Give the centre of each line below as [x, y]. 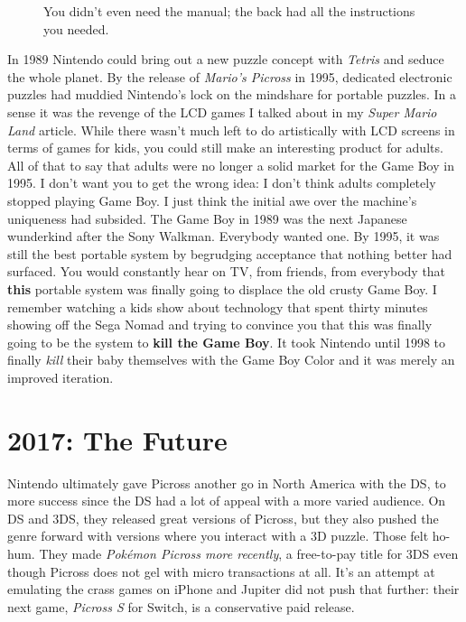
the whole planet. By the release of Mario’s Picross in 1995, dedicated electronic [230, 76]
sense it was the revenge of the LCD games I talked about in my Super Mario [222, 111]
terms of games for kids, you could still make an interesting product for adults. [225, 148]
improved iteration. [61, 377]
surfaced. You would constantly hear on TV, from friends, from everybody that [227, 271]
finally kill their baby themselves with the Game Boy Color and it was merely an [231, 360]
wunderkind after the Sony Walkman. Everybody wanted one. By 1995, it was [224, 236]
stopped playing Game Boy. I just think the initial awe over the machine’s [212, 200]
